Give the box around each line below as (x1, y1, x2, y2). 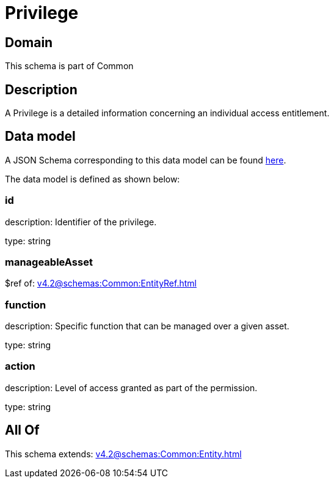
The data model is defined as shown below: (5, 173, 180, 184)
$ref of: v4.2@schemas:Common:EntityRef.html (5, 278, 197, 289)
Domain (5, 34, 53, 50)
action (5, 360, 35, 373)
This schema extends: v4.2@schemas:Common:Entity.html (5, 448, 242, 459)
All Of (5, 422, 40, 438)
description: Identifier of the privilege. (5, 216, 157, 227)
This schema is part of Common (5, 61, 134, 72)
